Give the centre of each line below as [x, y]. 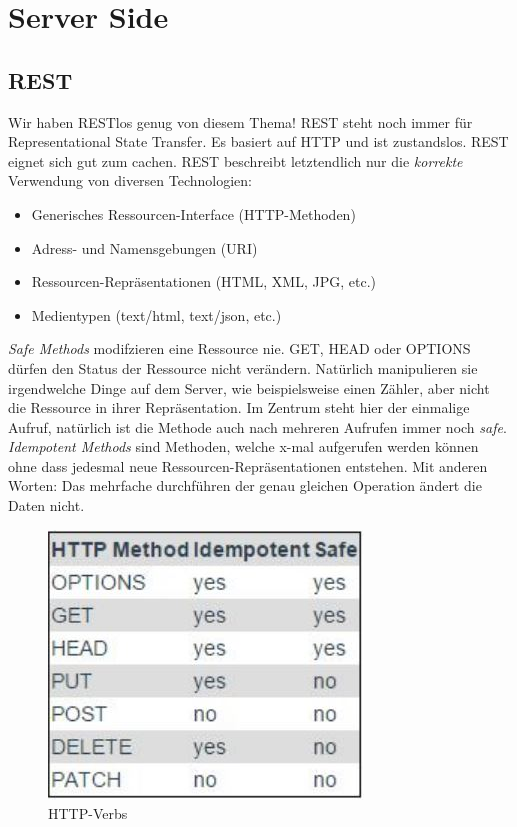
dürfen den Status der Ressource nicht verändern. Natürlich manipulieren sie [243, 367]
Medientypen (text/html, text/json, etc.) [156, 314]
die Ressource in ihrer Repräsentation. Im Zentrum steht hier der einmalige [239, 407]
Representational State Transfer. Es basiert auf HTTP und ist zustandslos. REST [258, 141]
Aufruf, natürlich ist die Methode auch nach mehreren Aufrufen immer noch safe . [257, 426]
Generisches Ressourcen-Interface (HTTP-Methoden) [193, 213]
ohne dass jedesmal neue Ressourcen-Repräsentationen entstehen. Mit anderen [248, 465]
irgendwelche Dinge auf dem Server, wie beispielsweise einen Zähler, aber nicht [249, 387]
